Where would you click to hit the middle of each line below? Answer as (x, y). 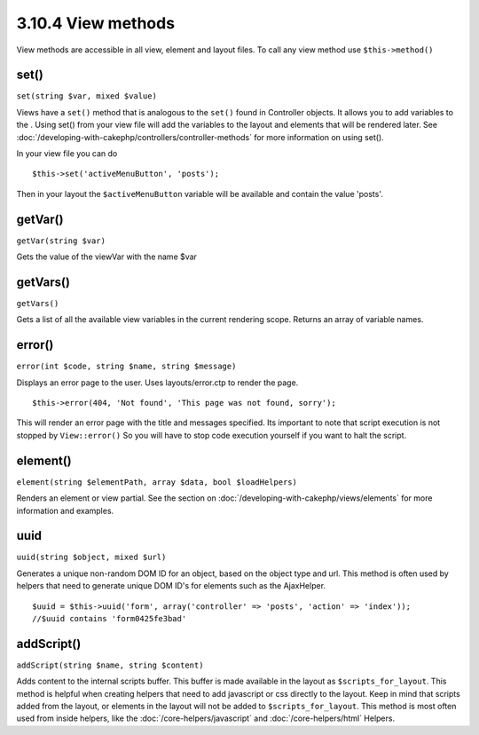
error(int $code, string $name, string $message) (126, 367)
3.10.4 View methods (96, 23)
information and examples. (65, 510)
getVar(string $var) (61, 241)
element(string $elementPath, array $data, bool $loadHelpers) (157, 482)
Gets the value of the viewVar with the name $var (106, 257)
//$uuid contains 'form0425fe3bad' (110, 619)
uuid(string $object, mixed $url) (91, 557)
